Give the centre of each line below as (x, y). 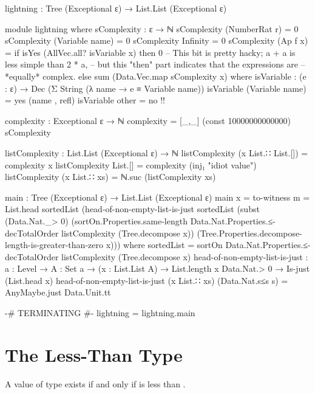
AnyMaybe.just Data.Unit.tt (58, 292)
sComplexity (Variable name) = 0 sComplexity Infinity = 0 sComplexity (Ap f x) (157, 40)
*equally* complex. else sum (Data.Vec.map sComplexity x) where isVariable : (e (156, 76)
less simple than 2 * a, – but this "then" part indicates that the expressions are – (155, 64)
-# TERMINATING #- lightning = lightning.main (100, 313)
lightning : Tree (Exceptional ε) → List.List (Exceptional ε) (116, 8)
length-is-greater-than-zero (54, 245)
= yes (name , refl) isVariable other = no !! (85, 100)
